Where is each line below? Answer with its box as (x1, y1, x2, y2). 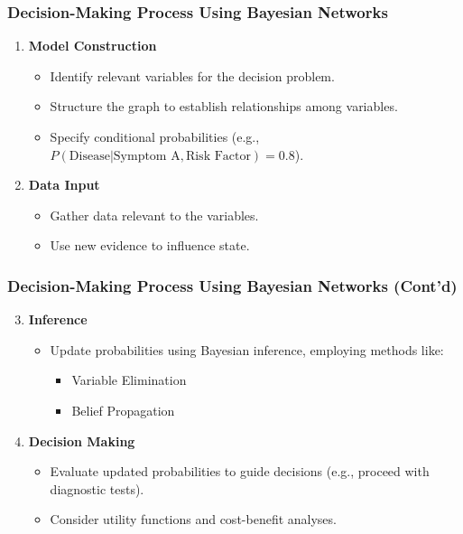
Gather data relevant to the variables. (50, 205, 259, 224)
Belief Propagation (71, 400, 175, 419)
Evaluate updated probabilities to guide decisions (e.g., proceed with (50, 462, 430, 481)
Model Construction (28, 36, 157, 55)
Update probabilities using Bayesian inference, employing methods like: (50, 340, 444, 359)
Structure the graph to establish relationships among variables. (50, 97, 398, 116)
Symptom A (113, 149, 181, 163)
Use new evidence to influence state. (50, 236, 250, 255)
